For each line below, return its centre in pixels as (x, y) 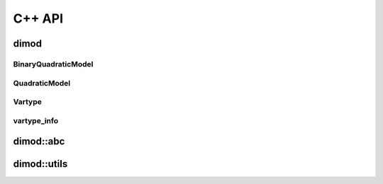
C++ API (38, 18)
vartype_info (36, 120)
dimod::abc (39, 142)
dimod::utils (40, 164)
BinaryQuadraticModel (53, 64)
